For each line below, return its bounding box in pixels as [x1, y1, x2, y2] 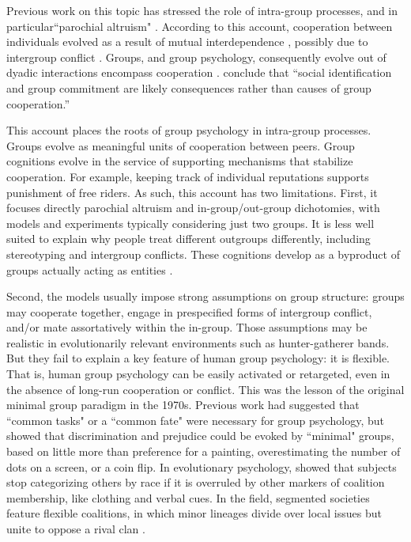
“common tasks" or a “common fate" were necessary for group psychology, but [6, 411, 385, 428]
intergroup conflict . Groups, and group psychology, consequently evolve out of [6, 48, 386, 65]
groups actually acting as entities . [6, 261, 173, 278]
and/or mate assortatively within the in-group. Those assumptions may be [6, 319, 368, 335]
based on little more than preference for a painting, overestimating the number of [6, 443, 401, 460]
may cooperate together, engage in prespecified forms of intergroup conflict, [6, 303, 372, 320]
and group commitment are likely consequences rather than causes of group [6, 79, 371, 96]
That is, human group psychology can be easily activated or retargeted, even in [6, 366, 390, 382]
